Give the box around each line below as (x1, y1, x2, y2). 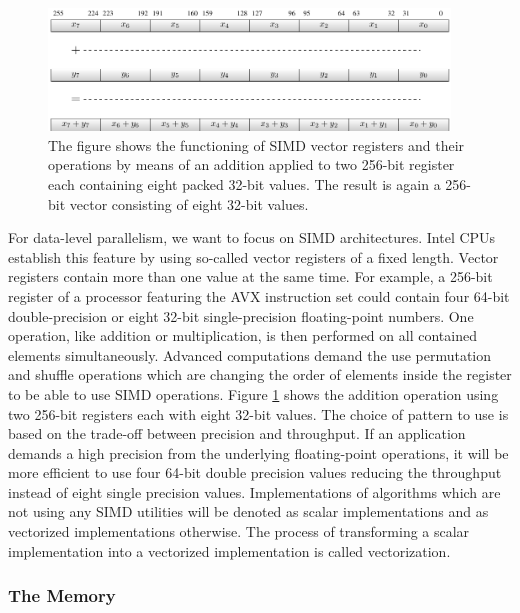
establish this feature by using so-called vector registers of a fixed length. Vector (8, 246, 499, 267)
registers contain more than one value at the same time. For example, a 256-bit (8, 266, 493, 287)
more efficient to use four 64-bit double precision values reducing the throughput (8, 462, 502, 483)
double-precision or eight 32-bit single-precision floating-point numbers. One (8, 305, 474, 326)
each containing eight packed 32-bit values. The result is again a (48, 173, 441, 194)
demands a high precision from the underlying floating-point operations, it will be (8, 442, 509, 463)
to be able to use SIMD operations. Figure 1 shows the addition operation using (8, 383, 499, 404)
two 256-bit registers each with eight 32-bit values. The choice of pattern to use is (8, 403, 509, 424)
